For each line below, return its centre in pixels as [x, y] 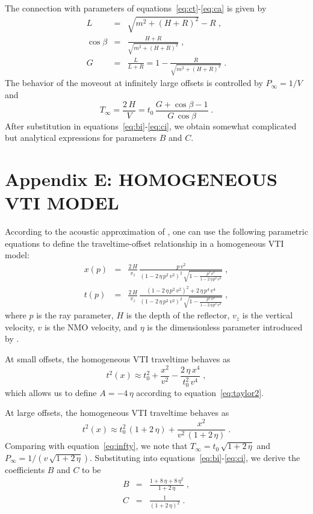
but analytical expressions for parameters [81, 138]
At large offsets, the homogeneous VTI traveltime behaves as [117, 413]
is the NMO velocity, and [91, 327]
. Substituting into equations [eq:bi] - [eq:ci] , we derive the [195, 457]
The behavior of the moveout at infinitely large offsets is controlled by [134, 83]
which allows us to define [51, 392]
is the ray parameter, [75, 315]
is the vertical [268, 315]
